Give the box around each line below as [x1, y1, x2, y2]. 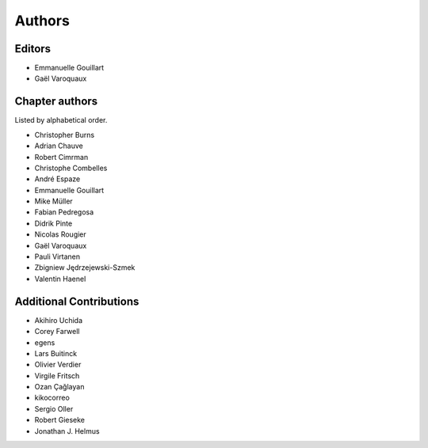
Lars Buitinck [34, 348, 78, 358]
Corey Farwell [34, 327, 80, 336]
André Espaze [34, 174, 81, 184]
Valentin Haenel [34, 274, 86, 283]
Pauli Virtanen [34, 252, 81, 261]
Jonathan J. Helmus [34, 426, 100, 435]
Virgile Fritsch [34, 370, 80, 380]
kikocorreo [34, 393, 71, 403]
